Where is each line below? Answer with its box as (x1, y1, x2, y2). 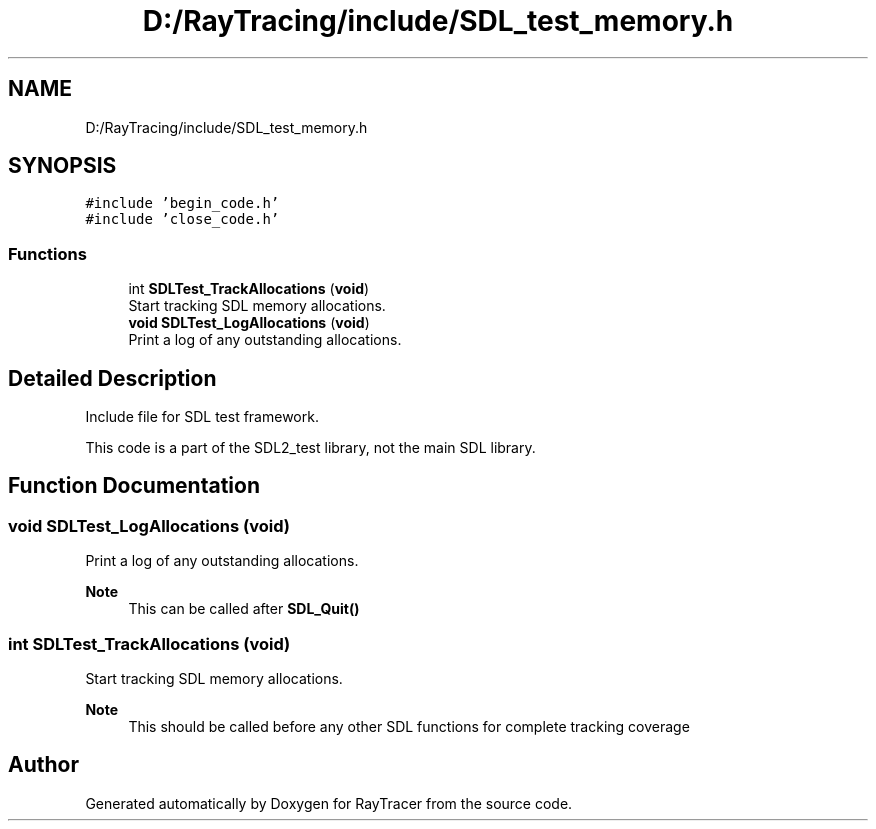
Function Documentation (8, 473, 260, 499)
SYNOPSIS (8, 153, 117, 179)
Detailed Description (8, 365, 217, 391)
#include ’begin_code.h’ (85, 195, 280, 212)
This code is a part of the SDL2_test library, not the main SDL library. (85, 439, 536, 457)
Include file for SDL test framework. (85, 408, 319, 426)
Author (8, 752, 79, 778)
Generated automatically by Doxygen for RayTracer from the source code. (85, 794, 573, 812)
